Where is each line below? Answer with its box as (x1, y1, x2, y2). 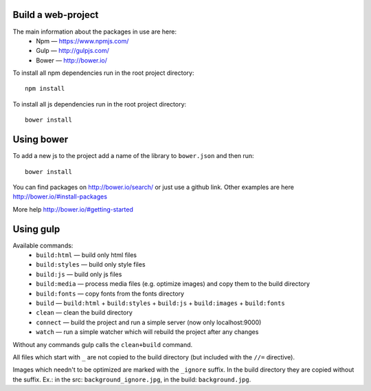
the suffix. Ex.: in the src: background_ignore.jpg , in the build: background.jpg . (12, 375, 251, 383)
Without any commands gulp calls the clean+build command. (12, 340, 193, 348)
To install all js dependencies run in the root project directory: (12, 100, 187, 108)
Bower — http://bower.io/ (36, 56, 108, 65)
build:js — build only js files (36, 270, 122, 278)
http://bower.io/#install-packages (12, 192, 108, 201)
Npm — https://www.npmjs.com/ (36, 36, 129, 45)
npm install (25, 85, 65, 93)
